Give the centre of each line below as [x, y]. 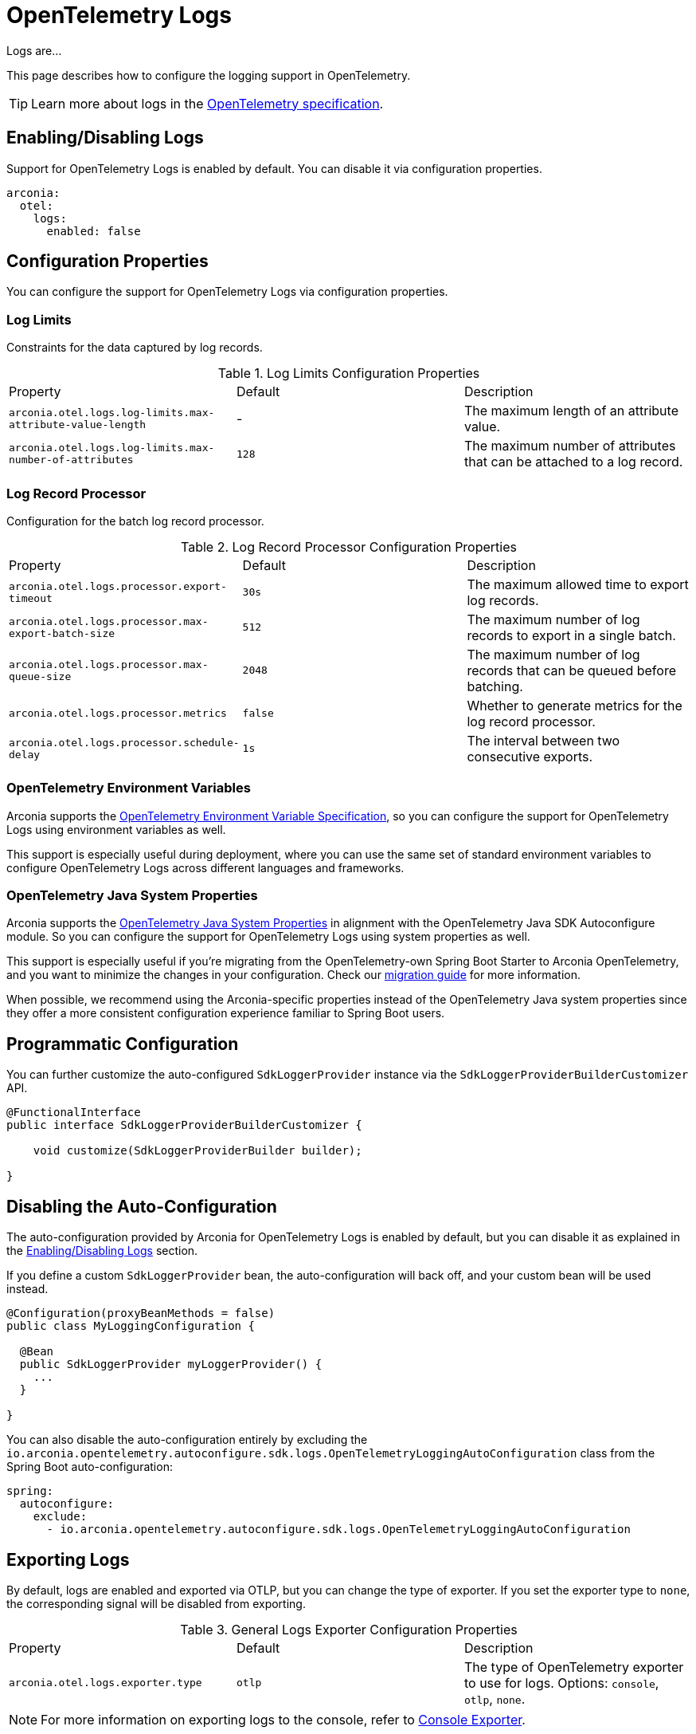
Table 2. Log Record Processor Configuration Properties [348, 547]
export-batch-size [62, 633]
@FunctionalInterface [74, 1113]
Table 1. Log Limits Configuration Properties [349, 374]
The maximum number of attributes [570, 446]
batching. [495, 686]
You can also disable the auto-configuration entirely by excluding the [187, 1440]
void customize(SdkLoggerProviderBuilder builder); [197, 1151]
